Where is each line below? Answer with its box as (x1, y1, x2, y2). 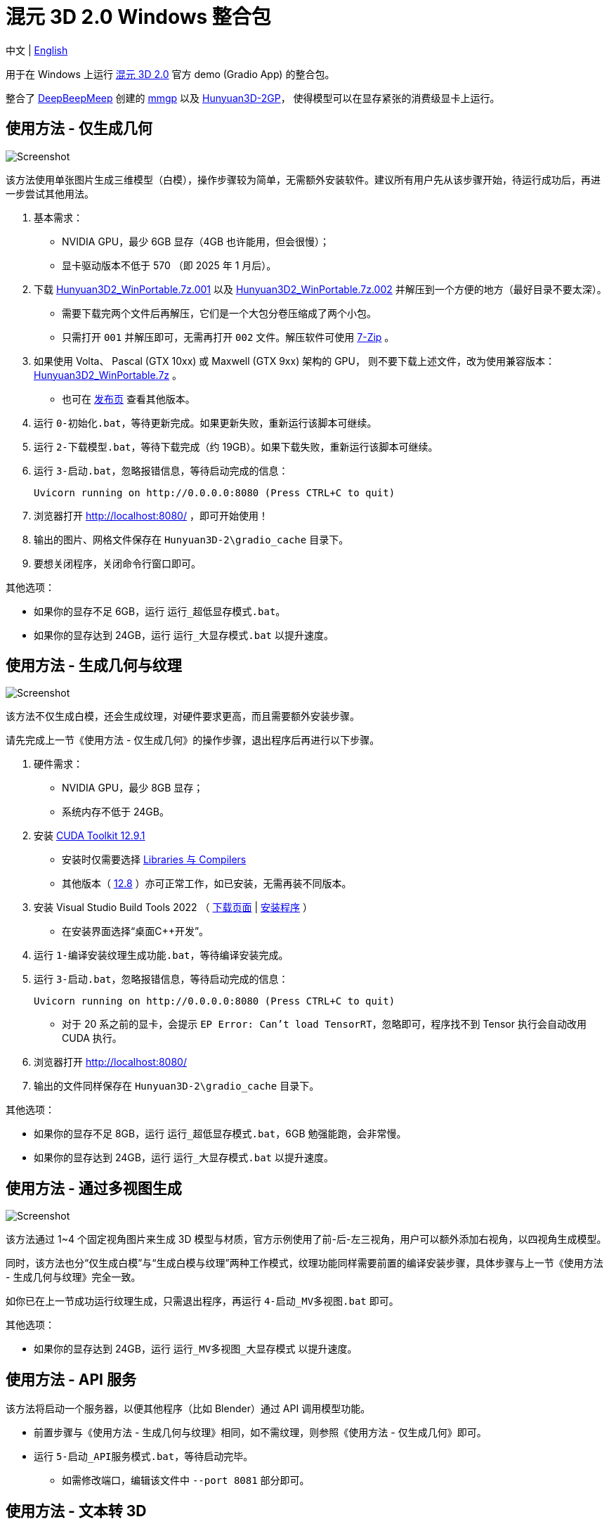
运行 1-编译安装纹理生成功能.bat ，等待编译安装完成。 (34, 949, 289, 962)
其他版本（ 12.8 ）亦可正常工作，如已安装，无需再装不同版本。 (62, 877, 352, 890)
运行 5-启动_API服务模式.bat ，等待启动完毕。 (34, 1450, 254, 1463)
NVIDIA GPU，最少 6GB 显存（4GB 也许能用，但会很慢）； (62, 235, 329, 247)
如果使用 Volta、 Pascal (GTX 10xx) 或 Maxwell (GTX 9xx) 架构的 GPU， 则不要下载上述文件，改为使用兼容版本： (34, 354, 555, 367)
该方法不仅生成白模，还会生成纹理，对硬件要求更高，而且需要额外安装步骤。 (6, 710, 360, 723)
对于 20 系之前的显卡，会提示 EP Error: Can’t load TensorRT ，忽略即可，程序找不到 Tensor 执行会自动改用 (62, 1018, 587, 1031)
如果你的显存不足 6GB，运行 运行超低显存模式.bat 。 (34, 605, 286, 617)
